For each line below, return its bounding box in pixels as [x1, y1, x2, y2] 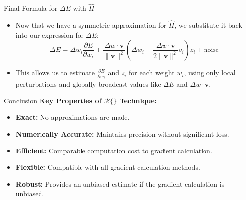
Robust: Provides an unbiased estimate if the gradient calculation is [15, 178, 225, 189]
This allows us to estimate [15, 67, 95, 78]
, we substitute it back [174, 20, 242, 30]
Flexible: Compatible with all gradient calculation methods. [15, 162, 200, 172]
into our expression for [15, 29, 84, 40]
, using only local [184, 67, 236, 78]
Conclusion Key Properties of [4, 95, 102, 105]
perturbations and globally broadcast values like [15, 79, 161, 89]
